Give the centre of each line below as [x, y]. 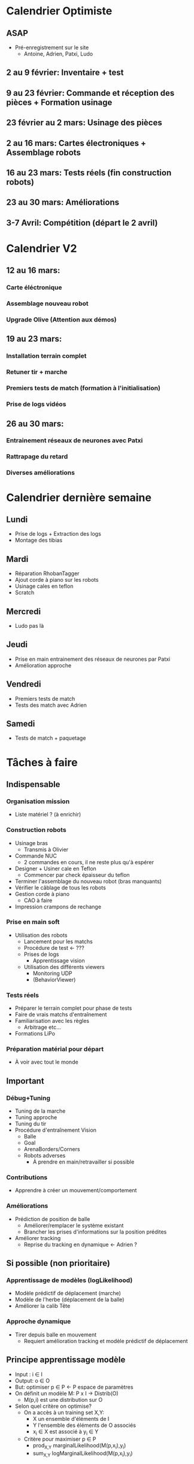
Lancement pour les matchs [58, 941]
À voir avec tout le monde [47, 1062]
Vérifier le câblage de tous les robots [60, 888]
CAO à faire [38, 900]
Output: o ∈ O [32, 1380]
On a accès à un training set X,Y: [64, 1412]
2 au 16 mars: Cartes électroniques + [76, 143]
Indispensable [33, 784]
